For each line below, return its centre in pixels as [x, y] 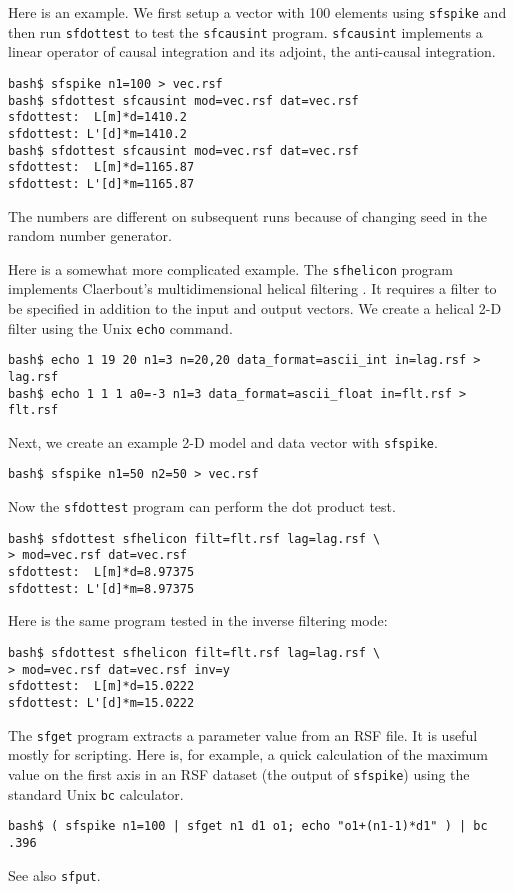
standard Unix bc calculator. [96, 793]
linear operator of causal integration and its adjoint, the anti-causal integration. [252, 51]
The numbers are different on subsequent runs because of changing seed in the [247, 215]
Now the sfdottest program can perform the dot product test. [202, 506]
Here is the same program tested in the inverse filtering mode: [198, 620]
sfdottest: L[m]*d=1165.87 [101, 167]
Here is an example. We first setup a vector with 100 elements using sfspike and [257, 12]
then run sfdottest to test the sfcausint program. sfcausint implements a [245, 31]
